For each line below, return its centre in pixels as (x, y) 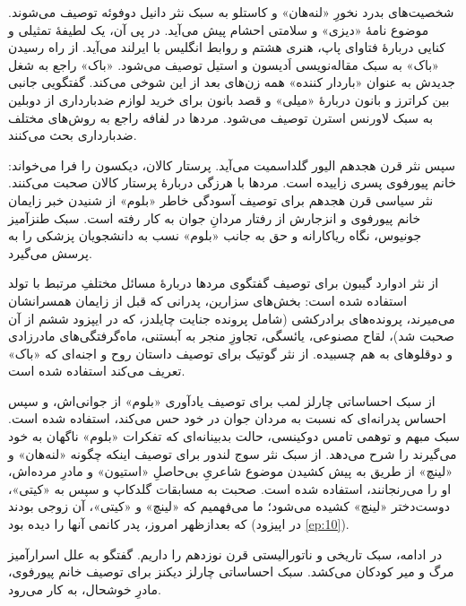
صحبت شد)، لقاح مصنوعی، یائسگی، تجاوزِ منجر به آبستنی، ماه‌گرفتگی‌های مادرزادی (231, 336)
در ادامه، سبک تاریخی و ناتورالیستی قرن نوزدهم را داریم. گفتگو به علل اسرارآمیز (225, 554)
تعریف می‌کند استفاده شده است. (97, 371)
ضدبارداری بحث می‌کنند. (73, 135)
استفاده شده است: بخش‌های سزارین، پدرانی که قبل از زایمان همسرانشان (208, 300)
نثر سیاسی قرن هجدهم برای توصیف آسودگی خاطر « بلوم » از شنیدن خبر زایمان (221, 199)
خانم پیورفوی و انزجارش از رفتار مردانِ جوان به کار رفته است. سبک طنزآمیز (215, 217)
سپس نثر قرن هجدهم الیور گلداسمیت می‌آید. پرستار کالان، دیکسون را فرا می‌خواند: (232, 164)
